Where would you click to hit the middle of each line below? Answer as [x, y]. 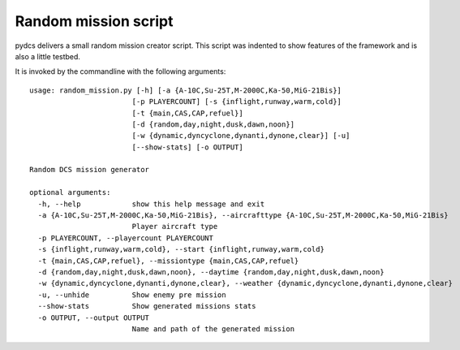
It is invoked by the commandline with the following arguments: [120, 71]
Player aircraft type [175, 227]
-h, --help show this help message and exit [151, 204]
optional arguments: [70, 192]
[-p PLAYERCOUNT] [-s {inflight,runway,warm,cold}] [237, 102]
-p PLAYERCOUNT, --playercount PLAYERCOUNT [126, 238]
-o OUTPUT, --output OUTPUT [94, 318]
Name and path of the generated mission [213, 328]
